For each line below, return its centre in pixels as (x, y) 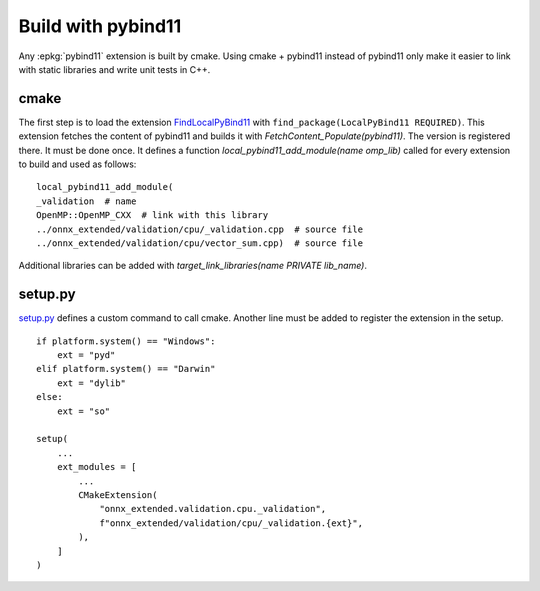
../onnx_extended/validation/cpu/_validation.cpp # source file (200, 229)
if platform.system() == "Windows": (126, 341)
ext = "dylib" (91, 383)
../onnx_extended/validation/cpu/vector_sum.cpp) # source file (200, 243)
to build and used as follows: (77, 164)
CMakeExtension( (118, 494)
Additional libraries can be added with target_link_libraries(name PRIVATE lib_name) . (193, 266)
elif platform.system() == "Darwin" (126, 369)
